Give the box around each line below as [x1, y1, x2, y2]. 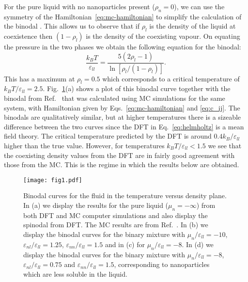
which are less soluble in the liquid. [23, 269, 127, 279]
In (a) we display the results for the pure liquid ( [23, 200, 169, 210]
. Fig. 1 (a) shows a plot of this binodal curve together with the [43, 83, 231, 94]
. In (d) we [182, 239, 214, 249]
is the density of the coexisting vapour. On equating [86, 31, 240, 41]
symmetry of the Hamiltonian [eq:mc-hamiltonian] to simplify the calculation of [4, 11, 242, 21]
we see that [208, 141, 242, 151]
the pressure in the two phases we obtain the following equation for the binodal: [4, 42, 241, 52]
